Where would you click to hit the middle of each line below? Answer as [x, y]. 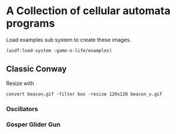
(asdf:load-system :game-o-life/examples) [59, 50]
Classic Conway [36, 69]
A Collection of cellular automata [88, 11]
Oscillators [22, 109]
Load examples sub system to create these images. [69, 40]
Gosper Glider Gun [33, 125]
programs [30, 23]
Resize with [20, 83]
